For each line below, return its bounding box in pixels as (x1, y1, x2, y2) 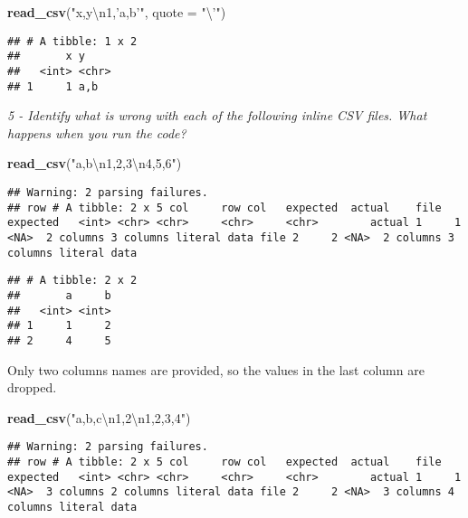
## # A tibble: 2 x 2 (7, 274, 138, 287)
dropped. (7, 378, 57, 397)
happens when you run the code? (7, 123, 186, 142)
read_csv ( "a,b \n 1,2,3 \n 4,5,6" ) (7, 154, 182, 173)
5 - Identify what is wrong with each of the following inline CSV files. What (7, 106, 427, 125)
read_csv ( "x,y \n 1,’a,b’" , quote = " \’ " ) (7, 3, 226, 21)
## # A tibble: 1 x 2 (7, 34, 138, 48)
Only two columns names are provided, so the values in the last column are (7, 360, 425, 379)
